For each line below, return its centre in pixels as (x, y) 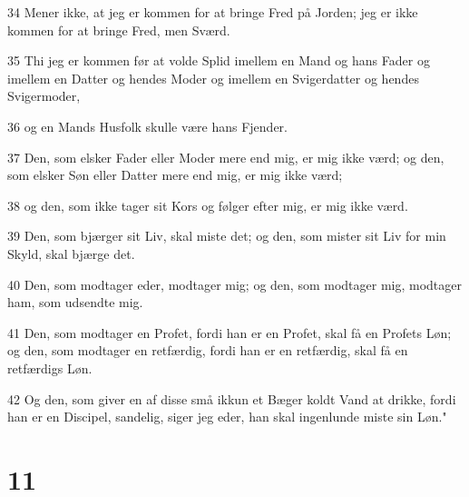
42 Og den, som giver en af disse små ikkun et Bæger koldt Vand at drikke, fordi (232, 398)
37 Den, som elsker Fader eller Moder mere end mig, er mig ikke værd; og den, (226, 157)
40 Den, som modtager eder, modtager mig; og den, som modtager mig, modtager (235, 284)
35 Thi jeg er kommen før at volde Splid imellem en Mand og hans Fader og (219, 60)
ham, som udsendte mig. (75, 302)
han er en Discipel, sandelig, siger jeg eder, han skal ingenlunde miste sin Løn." (227, 417)
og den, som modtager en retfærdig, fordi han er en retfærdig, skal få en (208, 350)
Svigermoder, (44, 96)
